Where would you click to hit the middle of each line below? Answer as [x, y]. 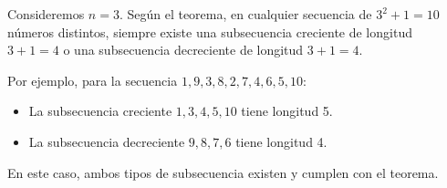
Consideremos [46, 14]
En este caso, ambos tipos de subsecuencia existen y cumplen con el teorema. [223, 172]
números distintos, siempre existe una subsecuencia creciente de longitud [210, 31]
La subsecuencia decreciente [107, 141]
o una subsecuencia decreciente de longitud [183, 50]
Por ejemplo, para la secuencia [93, 80]
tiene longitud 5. [287, 111]
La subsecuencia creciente [100, 111]
